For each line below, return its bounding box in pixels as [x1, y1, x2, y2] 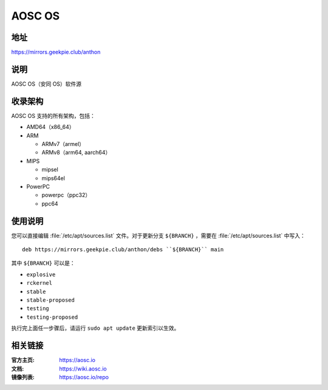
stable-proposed [26, 297, 75, 304]
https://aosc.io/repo [59, 373, 109, 380]
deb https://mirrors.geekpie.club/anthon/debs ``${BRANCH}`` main [22, 246, 224, 253]
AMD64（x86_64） [26, 124, 75, 131]
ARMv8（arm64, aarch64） [41, 149, 111, 156]
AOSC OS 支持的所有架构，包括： [11, 112, 95, 119]
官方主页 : [11, 357, 35, 364]
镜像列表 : [11, 373, 35, 380]
